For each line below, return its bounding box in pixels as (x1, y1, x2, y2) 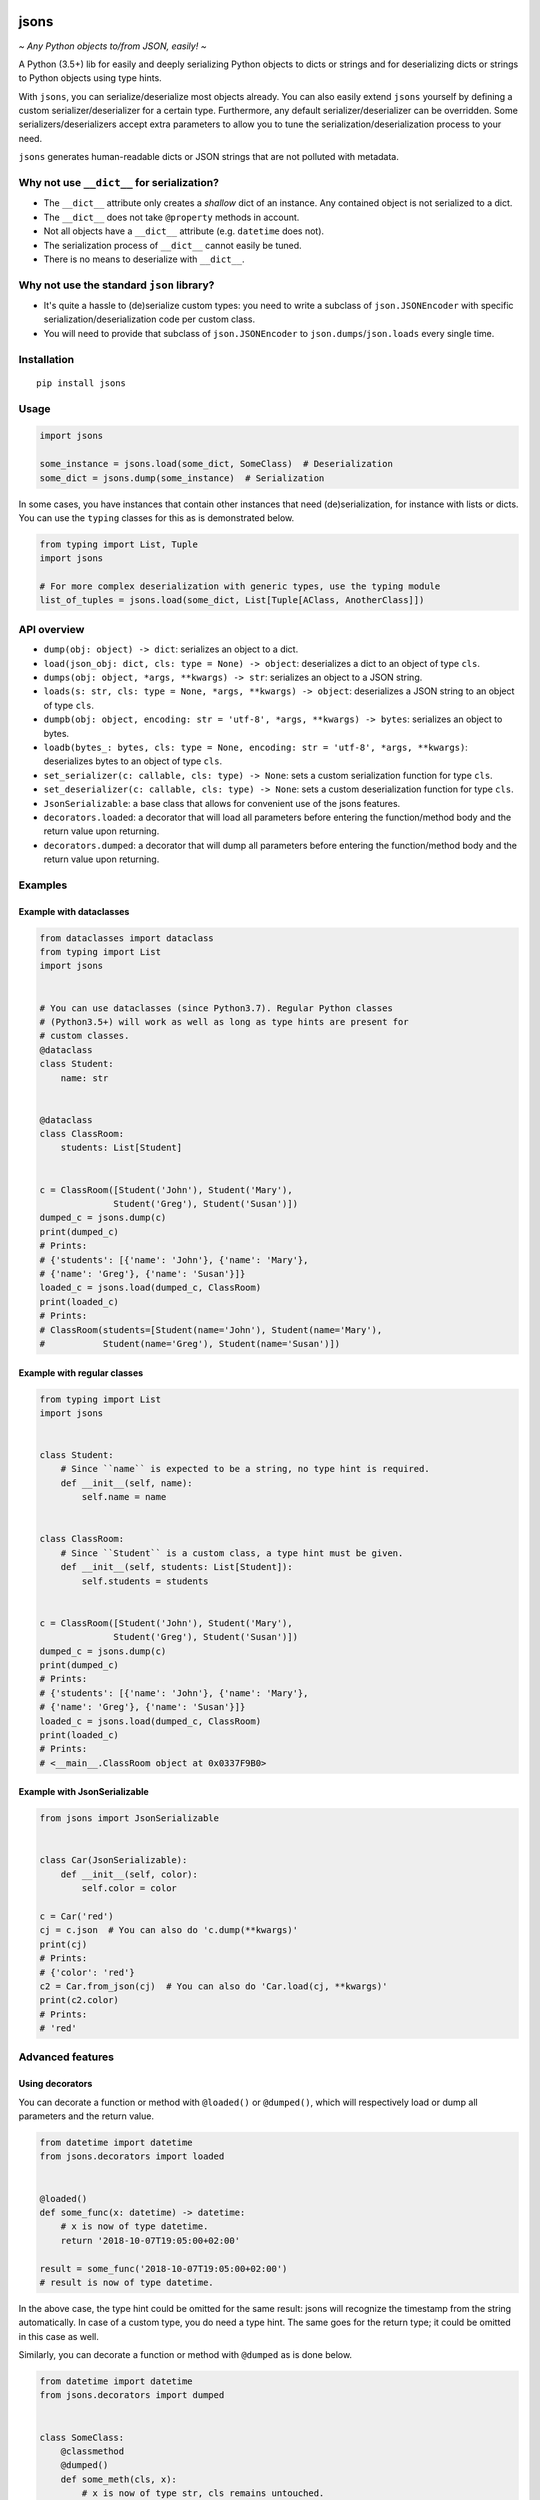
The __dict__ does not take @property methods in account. (43, 211, 300, 223)
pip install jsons (36, 377, 127, 389)
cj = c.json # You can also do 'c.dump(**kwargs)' (39, 1925, 299, 1936)
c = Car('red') (39, 1910, 114, 1922)
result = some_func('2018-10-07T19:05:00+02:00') (39, 2263, 288, 2274)
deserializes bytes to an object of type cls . (43, 755, 223, 767)
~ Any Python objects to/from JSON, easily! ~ (18, 40, 207, 52)
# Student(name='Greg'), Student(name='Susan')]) (39, 1338, 341, 1349)
